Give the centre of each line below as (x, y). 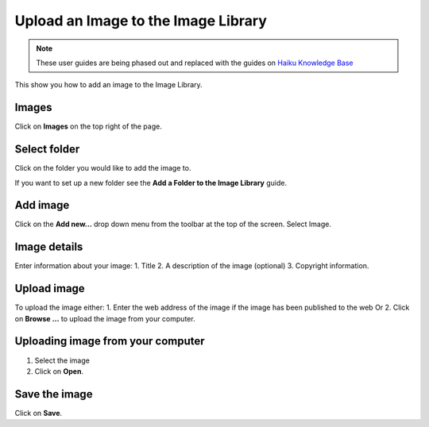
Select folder (47, 150)
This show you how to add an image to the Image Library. (108, 85)
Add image (42, 205)
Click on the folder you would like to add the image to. (103, 168)
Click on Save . (39, 413)
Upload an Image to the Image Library (141, 21)
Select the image (62, 360)
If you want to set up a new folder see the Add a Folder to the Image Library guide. (151, 183)
